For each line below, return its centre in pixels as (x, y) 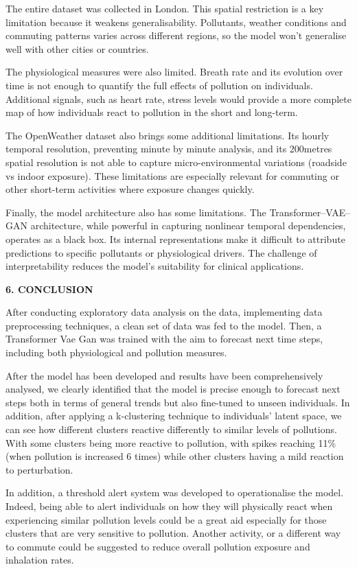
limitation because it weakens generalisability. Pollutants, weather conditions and (176, 22)
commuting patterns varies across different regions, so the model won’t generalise (176, 35)
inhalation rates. (40, 560)
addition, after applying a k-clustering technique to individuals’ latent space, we (174, 416)
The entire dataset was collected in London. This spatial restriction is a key (165, 8)
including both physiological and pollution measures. (116, 352)
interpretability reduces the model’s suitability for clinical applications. (155, 266)
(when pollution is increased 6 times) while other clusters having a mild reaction (175, 456)
